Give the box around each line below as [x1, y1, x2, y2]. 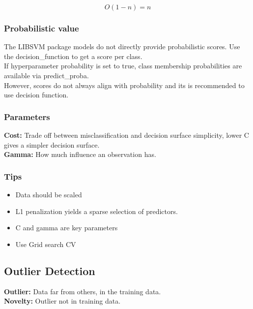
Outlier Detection [4, 263, 95, 278]
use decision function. [4, 90, 69, 100]
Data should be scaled [15, 189, 82, 199]
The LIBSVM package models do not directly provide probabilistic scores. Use [4, 41, 240, 52]
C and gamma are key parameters [15, 222, 118, 233]
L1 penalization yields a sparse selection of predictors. [15, 206, 178, 216]
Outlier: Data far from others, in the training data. [4, 286, 161, 296]
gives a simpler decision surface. [4, 139, 100, 150]
